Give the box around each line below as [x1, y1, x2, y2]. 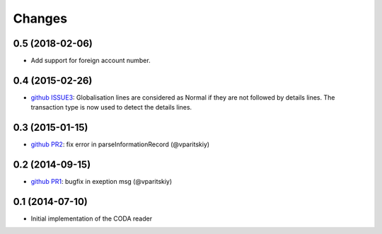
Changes [13, 11, 67, 26]
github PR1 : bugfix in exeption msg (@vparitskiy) [30, 177, 173, 186]
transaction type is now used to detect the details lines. [30, 103, 192, 112]
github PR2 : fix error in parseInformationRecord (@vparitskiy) [30, 140, 210, 148]
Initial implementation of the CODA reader [30, 214, 152, 223]
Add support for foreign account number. [30, 57, 151, 65]
